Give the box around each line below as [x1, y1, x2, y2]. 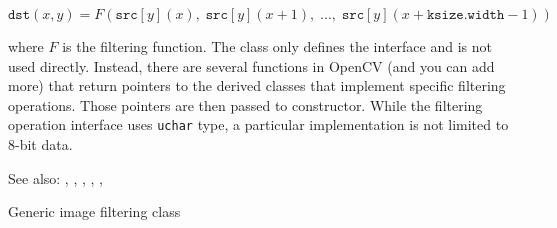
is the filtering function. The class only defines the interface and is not [62, 36, 492, 56]
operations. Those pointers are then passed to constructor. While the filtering [8, 94, 483, 115]
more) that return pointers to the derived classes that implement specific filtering [8, 75, 506, 96]
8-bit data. [8, 134, 73, 155]
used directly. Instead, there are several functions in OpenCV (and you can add [8, 55, 495, 76]
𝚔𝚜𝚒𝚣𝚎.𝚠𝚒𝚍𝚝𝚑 [426, 8, 505, 22]
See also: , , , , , [8, 167, 103, 188]
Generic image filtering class [8, 201, 181, 222]
